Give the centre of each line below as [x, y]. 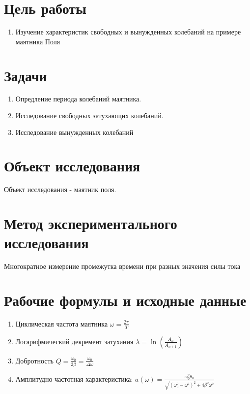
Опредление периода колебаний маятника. [78, 99]
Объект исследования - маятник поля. [60, 189]
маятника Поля [38, 41]
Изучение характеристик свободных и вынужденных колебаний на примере [128, 32]
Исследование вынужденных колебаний [74, 132]
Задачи [26, 75]
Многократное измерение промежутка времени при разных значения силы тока [122, 266]
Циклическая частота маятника [62, 323]
